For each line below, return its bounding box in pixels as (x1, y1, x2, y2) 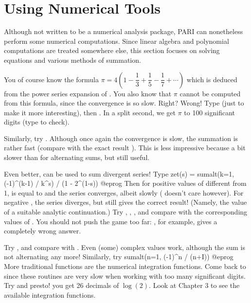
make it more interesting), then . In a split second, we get (4, 107, 176, 117)
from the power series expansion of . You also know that (4, 88, 172, 98)
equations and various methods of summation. (4, 54, 141, 65)
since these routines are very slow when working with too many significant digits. (4, 270, 246, 281)
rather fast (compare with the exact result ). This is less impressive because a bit (4, 143, 246, 153)
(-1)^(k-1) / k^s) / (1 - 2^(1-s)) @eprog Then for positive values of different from (4, 178, 247, 188)
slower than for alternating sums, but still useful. (4, 152, 150, 162)
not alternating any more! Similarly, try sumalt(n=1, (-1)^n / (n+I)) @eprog (4, 251, 233, 262)
